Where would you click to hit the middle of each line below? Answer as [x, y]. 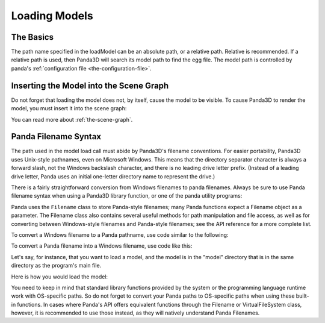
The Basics [32, 37]
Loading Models [52, 16]
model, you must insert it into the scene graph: [69, 108]
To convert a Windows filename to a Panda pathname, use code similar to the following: [120, 234]
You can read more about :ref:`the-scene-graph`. [72, 119]
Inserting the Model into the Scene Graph [90, 85]
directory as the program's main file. [56, 266]
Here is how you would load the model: [60, 277]
